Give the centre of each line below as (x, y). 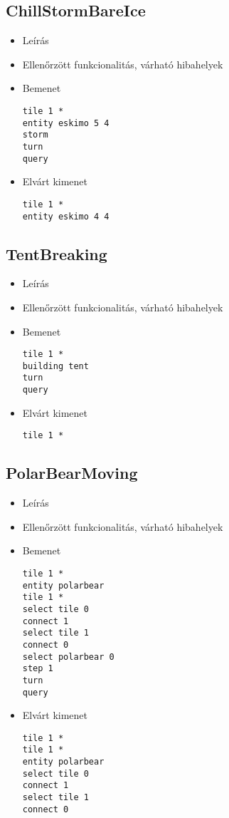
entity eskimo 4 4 (66, 216)
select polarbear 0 (68, 657)
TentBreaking (57, 253)
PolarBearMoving (72, 473)
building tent (55, 366)
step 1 (38, 669)
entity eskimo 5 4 (66, 123)
